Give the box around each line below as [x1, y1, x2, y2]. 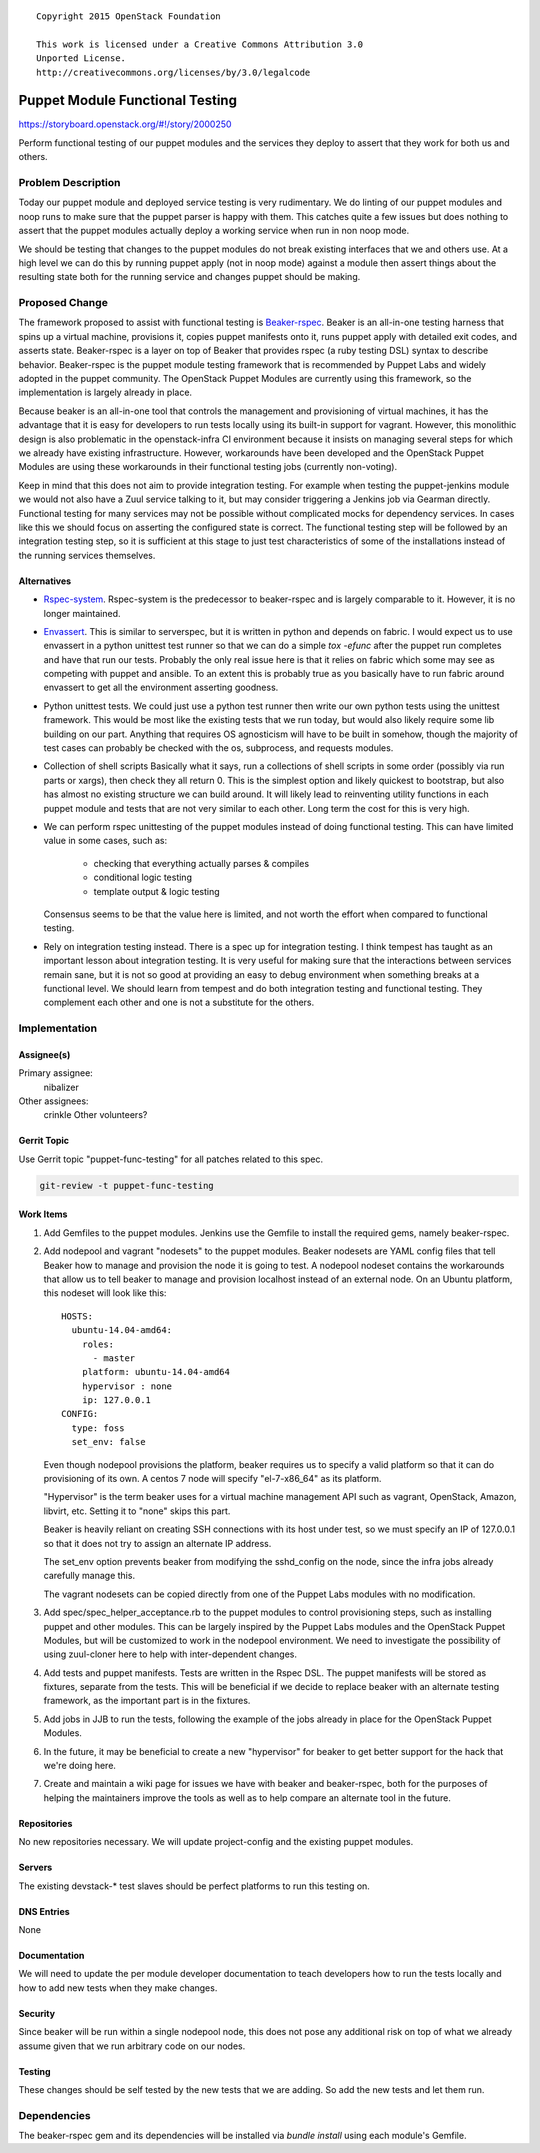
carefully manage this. [43, 1570, 135, 1582]
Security [18, 2007, 55, 2019]
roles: [81, 1338, 115, 1350]
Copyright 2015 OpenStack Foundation [36, 11, 222, 22]
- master [92, 1352, 136, 1364]
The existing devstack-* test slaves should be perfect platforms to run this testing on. [18, 1880, 370, 1892]
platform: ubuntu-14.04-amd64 [81, 1366, 230, 1378]
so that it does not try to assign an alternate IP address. [43, 1537, 272, 1549]
